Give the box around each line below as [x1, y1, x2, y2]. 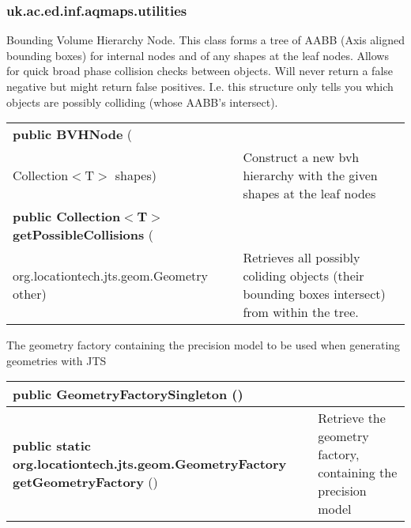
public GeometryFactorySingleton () [13, 385, 243, 404]
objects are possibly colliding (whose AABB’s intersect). [6, 93, 278, 110]
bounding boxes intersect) [243, 285, 386, 304]
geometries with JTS [6, 352, 107, 368]
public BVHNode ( [13, 125, 132, 144]
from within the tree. [243, 303, 359, 322]
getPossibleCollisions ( [13, 225, 153, 244]
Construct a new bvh [243, 148, 360, 167]
